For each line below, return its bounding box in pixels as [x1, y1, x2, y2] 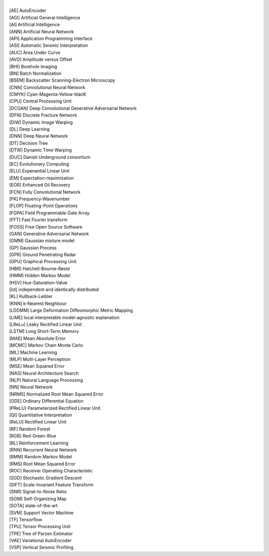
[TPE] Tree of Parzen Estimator [9, 531, 73, 537]
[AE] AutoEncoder [9, 7, 47, 13]
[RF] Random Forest [9, 426, 50, 432]
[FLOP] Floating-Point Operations [9, 203, 78, 209]
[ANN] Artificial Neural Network [9, 28, 74, 34]
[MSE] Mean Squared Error [9, 363, 65, 369]
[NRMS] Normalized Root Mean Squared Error [9, 391, 104, 397]
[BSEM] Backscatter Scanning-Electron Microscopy [9, 77, 116, 83]
